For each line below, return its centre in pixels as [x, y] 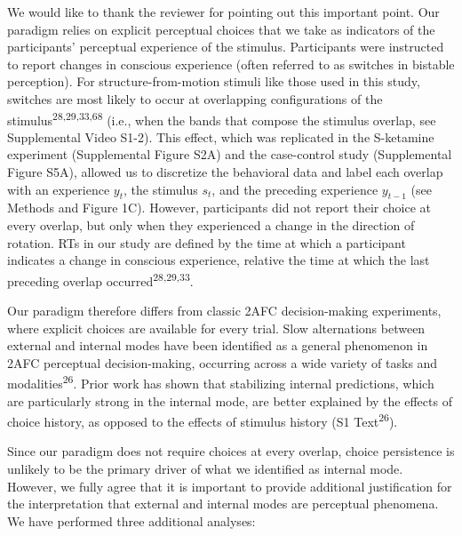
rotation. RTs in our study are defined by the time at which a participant [207, 242]
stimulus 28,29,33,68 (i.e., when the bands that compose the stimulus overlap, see [222, 118]
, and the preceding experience [295, 189]
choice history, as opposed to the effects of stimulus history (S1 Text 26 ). [203, 420]
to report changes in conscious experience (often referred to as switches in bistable [231, 64]
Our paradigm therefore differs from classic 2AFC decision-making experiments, [224, 311]
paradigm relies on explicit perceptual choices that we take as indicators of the [221, 29]
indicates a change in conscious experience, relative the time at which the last [219, 260]
